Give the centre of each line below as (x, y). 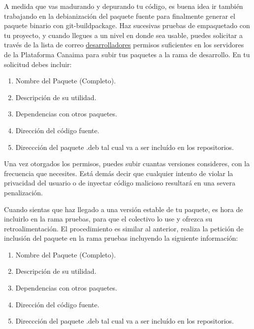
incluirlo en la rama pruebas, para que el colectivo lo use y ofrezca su (108, 219)
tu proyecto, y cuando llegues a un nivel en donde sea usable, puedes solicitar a (123, 35)
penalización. (23, 192)
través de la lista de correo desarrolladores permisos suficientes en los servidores (124, 45)
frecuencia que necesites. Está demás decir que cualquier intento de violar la (119, 173)
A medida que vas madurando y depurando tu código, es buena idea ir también (124, 6)
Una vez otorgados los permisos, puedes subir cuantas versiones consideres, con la (127, 164)
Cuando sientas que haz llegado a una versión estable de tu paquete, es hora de (124, 209)
